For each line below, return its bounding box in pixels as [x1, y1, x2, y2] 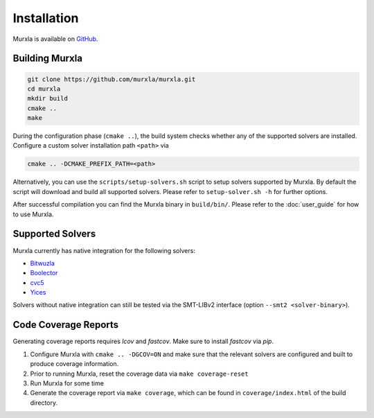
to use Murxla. [12, 210, 54, 218]
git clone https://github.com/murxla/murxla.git [27, 75, 196, 83]
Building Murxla [12, 53, 83, 64]
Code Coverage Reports [12, 319, 119, 331]
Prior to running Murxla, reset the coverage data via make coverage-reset [30, 369, 249, 378]
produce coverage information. [30, 360, 119, 368]
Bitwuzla [30, 259, 55, 267]
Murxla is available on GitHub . [12, 35, 98, 43]
